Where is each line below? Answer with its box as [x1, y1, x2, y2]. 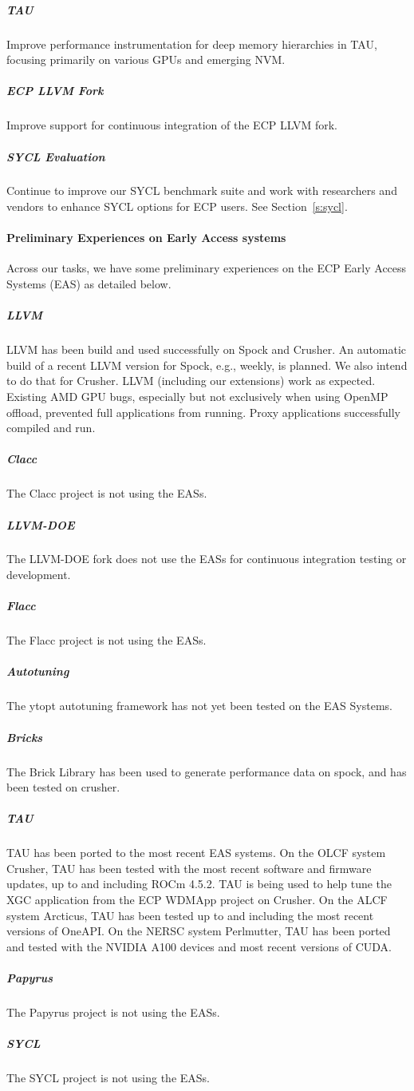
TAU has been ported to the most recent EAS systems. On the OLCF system [6, 844, 386, 861]
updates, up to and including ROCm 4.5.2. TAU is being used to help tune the [6, 875, 392, 892]
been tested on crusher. [6, 779, 120, 795]
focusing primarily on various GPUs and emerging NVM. [6, 51, 286, 68]
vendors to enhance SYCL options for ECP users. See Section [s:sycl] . [6, 198, 348, 215]
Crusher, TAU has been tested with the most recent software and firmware [6, 859, 372, 876]
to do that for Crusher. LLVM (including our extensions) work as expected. [6, 372, 376, 389]
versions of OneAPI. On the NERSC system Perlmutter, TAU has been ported [6, 922, 391, 939]
